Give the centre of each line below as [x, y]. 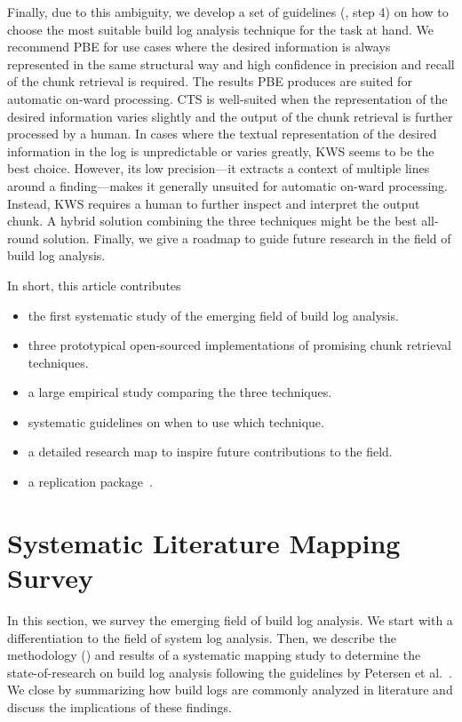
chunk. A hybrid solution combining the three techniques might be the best [212, 221]
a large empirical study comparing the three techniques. [180, 392]
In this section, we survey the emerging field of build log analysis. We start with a [230, 619]
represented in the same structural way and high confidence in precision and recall [231, 63]
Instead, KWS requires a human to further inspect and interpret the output [214, 203]
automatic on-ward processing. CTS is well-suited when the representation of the [227, 98]
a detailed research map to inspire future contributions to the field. [210, 452]
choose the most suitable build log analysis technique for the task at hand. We [221, 29]
